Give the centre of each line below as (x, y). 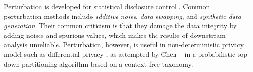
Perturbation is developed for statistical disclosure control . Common (107, 6)
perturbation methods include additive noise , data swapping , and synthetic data (123, 16)
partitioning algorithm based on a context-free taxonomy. (107, 63)
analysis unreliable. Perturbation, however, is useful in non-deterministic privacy (124, 45)
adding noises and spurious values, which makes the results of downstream (115, 35)
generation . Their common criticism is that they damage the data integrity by (120, 26)
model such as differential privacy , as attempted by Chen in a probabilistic (120, 54)
